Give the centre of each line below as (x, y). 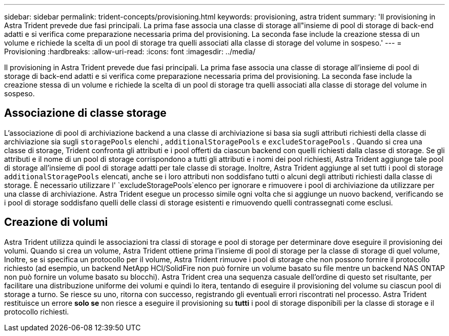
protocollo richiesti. (37, 311)
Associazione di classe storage (85, 113)
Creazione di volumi (56, 222)
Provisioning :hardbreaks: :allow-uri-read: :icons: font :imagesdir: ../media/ (130, 51)
